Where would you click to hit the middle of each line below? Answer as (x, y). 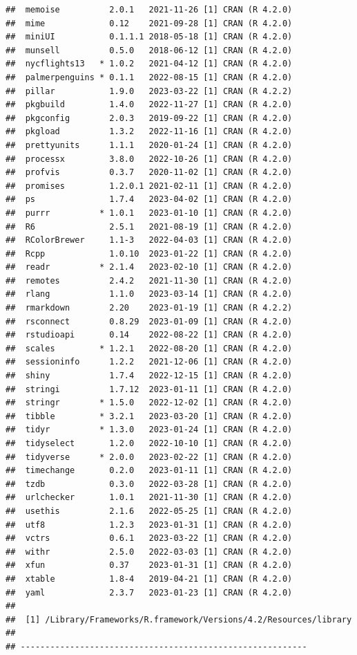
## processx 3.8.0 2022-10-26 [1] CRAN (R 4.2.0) (149, 159)
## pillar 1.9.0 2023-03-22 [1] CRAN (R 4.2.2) (149, 91)
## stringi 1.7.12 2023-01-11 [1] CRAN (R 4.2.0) (149, 389)
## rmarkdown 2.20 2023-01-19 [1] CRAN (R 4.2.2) (149, 308)
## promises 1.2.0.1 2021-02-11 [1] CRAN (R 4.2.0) (149, 186)
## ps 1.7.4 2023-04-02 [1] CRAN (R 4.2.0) (149, 200)
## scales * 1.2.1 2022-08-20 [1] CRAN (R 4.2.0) (149, 348)
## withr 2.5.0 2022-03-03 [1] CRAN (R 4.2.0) (149, 552)
